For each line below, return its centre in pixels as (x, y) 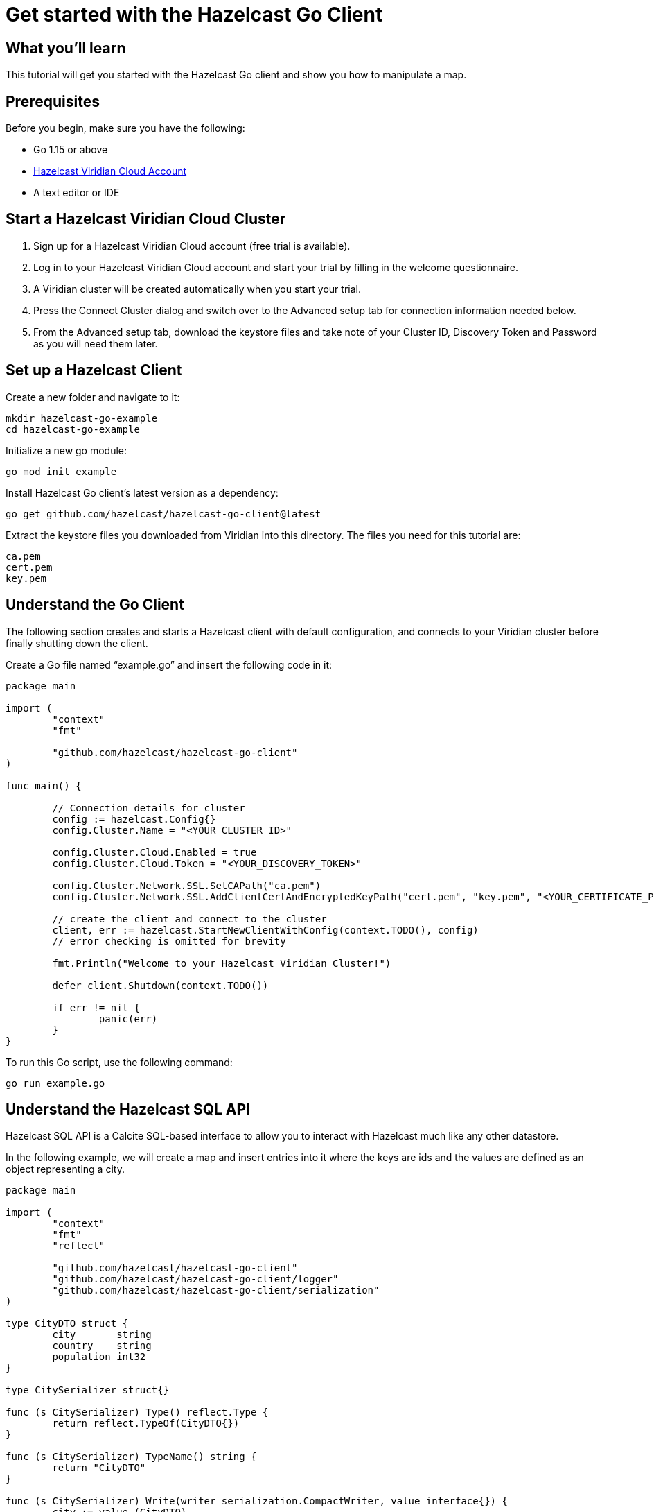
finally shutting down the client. (77, 643)
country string (102, 1346)
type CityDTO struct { (67, 1324)
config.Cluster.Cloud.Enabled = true (154, 852)
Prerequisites (53, 101)
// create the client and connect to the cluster (189, 919)
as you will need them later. (96, 343)
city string (102, 1335)
